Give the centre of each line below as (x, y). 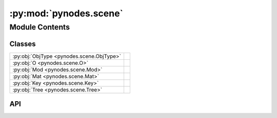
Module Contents (40, 27)
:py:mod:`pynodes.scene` (66, 13)
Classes (23, 44)
